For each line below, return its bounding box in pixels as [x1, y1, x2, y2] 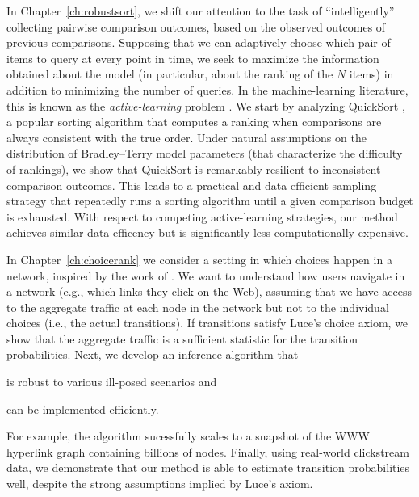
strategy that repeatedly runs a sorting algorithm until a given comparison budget [6, 192, 413, 209]
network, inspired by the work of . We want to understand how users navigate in [6, 267, 405, 284]
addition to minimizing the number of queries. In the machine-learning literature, [6, 81, 409, 98]
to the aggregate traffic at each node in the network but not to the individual [6, 298, 389, 315]
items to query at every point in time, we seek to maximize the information [6, 49, 379, 66]
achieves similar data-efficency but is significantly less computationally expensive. [6, 224, 409, 241]
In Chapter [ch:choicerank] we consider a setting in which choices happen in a [6, 251, 392, 267]
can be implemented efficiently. [6, 400, 159, 417]
